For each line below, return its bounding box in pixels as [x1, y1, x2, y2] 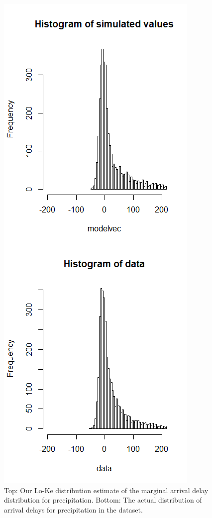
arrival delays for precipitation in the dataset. [4, 504, 143, 515]
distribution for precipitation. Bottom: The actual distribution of [4, 495, 202, 505]
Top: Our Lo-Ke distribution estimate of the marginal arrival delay [4, 485, 209, 495]
